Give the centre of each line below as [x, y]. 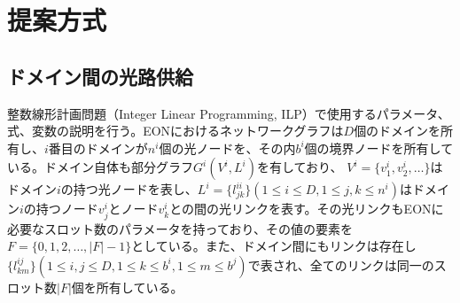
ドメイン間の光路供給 [100, 76]
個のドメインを [398, 131]
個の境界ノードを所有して [379, 148]
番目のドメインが [98, 148]
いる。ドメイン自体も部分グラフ [100, 167]
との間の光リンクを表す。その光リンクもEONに [307, 209]
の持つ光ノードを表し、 [129, 189]
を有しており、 [300, 167]
